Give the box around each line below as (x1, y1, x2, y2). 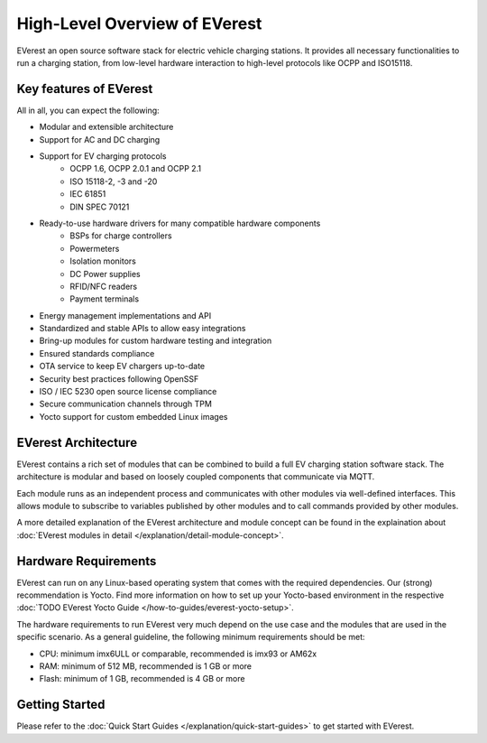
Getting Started (16, 697, 106, 712)
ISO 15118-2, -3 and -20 (69, 176, 158, 187)
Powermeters (69, 243, 120, 254)
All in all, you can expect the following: (16, 105, 160, 116)
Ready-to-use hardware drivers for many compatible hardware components (39, 218, 321, 228)
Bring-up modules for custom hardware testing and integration (39, 335, 272, 347)
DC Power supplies (69, 268, 141, 279)
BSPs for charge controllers (69, 230, 172, 241)
